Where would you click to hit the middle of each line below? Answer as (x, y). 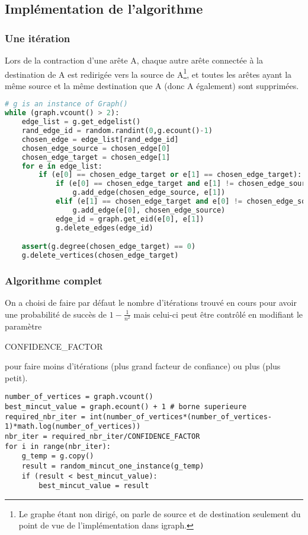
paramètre (23, 326)
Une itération (38, 38)
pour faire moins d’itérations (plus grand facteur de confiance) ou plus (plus (143, 366)
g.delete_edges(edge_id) (104, 228)
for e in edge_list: (62, 166)
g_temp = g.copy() (58, 456)
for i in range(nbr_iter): (58, 446)
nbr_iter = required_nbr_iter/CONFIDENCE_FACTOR (102, 436)
